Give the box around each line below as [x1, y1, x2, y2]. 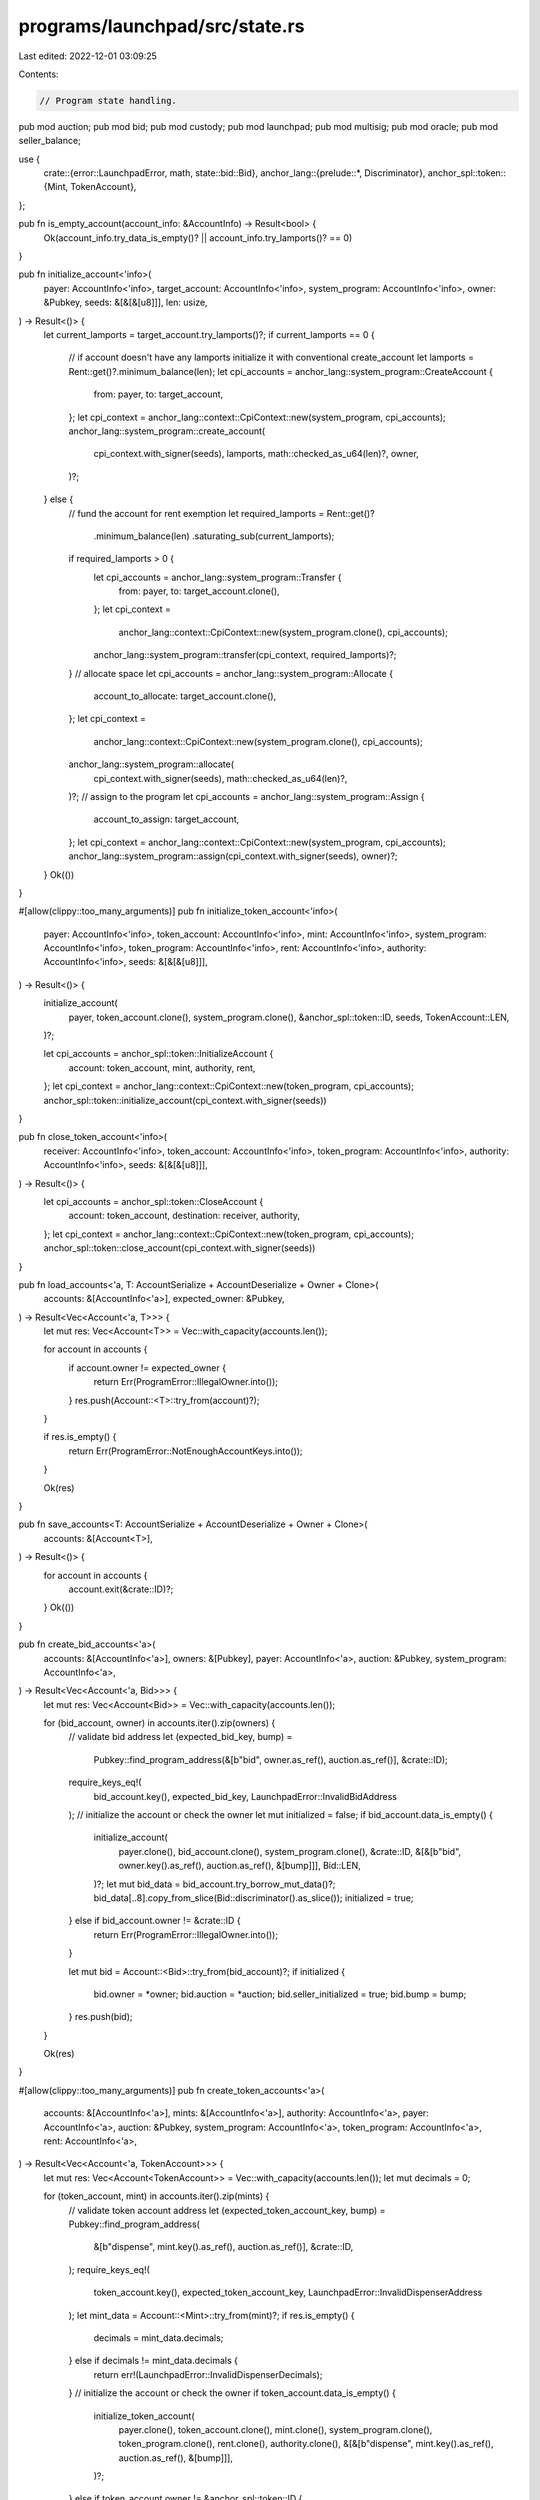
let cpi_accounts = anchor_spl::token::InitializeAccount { [43, 1048, 274, 1060]
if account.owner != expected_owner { [68, 1361, 227, 1374]
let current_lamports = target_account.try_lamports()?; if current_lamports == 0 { [43, 328, 375, 340]
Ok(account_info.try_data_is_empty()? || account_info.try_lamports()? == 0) [43, 231, 353, 244]
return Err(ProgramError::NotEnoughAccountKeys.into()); [68, 1445, 304, 1457]
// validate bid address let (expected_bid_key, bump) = [68, 1731, 293, 1743]
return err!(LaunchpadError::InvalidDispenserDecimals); [93, 2368, 323, 2380]
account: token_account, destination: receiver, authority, [68, 1210, 300, 1222]
